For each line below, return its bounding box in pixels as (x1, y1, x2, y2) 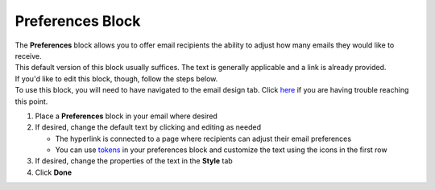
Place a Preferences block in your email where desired (35, 111, 217, 121)
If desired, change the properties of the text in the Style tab (35, 156, 233, 166)
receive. (14, 51, 42, 60)
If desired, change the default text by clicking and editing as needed (35, 122, 262, 132)
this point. (14, 97, 48, 106)
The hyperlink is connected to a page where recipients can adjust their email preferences (55, 134, 352, 143)
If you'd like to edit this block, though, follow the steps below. (14, 73, 218, 84)
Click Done (35, 167, 72, 177)
